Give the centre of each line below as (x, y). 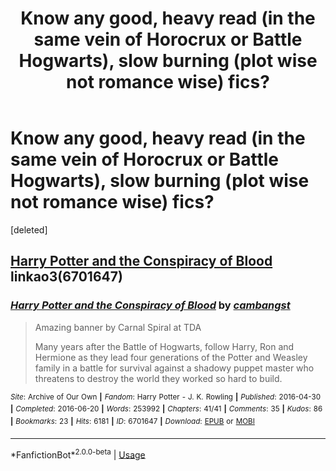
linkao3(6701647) (66, 277)
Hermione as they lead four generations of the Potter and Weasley (171, 357)
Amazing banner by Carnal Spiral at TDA (118, 327)
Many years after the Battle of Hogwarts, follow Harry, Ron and (164, 346)
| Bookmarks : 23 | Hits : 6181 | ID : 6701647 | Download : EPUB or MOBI (132, 421)
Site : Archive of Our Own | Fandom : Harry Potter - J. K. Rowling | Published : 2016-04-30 (165, 397)
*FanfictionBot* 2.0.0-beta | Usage (78, 454)
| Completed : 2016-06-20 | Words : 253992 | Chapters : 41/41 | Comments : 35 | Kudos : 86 (166, 409)
